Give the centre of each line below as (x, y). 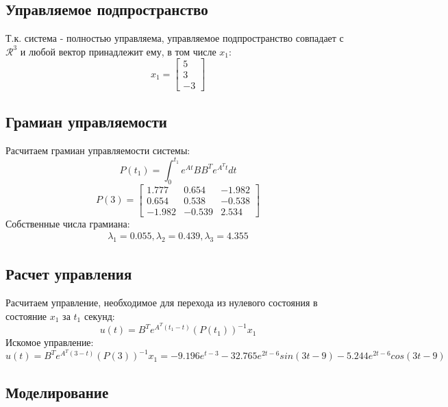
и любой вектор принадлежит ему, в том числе (118, 51)
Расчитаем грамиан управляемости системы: (98, 150)
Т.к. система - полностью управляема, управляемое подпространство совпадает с (175, 38)
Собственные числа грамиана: (68, 223)
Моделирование (57, 392)
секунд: (99, 316)
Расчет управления (69, 274)
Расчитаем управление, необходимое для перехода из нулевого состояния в (162, 303)
